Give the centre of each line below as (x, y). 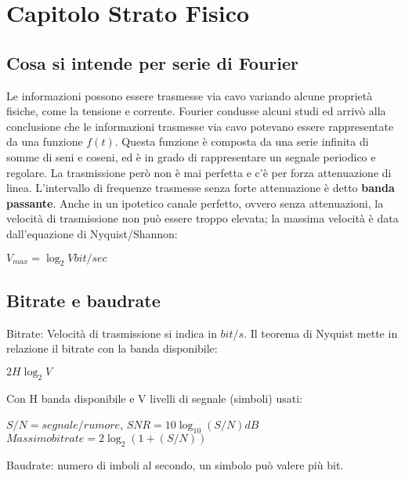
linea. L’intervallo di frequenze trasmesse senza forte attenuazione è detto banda (201, 188)
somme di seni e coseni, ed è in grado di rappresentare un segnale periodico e (191, 156)
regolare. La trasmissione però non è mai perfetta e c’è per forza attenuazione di (199, 172)
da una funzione (45, 141)
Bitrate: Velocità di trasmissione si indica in (112, 333)
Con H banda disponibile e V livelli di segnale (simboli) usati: (154, 398)
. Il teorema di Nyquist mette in (321, 333)
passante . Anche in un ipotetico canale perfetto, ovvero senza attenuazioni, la (195, 203)
